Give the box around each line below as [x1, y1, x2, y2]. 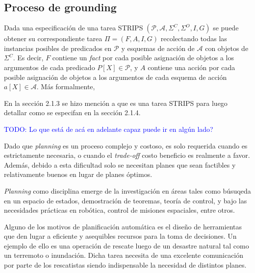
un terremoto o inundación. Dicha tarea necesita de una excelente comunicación [4, 250, 244, 260]
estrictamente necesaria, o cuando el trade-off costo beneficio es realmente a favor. [4, 150, 250, 160]
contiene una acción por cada [148, 62, 235, 72]
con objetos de [205, 43, 249, 53]
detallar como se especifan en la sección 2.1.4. [4, 107, 141, 118]
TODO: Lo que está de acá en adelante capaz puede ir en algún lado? [4, 124, 213, 134]
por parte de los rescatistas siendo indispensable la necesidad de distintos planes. [4, 260, 247, 270]
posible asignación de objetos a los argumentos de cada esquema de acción [4, 72, 227, 82]
